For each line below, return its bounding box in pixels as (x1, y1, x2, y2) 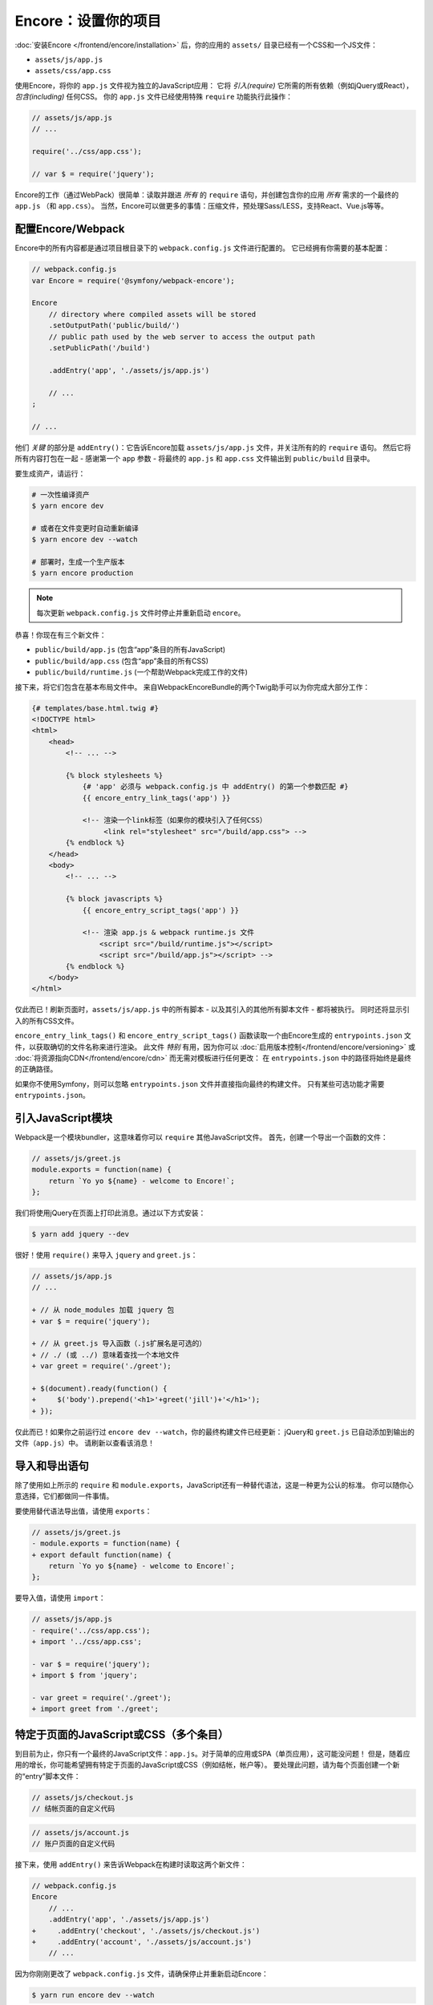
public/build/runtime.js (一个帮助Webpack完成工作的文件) (34, 667, 249, 677)
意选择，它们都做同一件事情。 (14, 1492, 114, 1501)
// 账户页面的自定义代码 (31, 1839, 115, 1849)
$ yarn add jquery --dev (31, 1229, 130, 1239)
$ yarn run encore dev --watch (31, 1991, 156, 2000)
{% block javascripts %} (65, 894, 164, 904)
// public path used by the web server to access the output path (48, 332, 316, 341)
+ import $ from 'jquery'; (31, 1671, 138, 1680)
